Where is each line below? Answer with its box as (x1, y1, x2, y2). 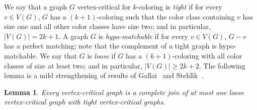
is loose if (87, 50, 116, 60)
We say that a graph (4, 1, 67, 11)
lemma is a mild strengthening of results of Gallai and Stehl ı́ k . (4, 70, 204, 80)
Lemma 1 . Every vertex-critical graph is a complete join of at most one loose (4, 86, 244, 97)
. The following (199, 60, 245, 70)
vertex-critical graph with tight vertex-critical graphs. (4, 96, 165, 107)
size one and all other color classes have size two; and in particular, (4, 21, 211, 31)
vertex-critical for (77, 1, 131, 11)
